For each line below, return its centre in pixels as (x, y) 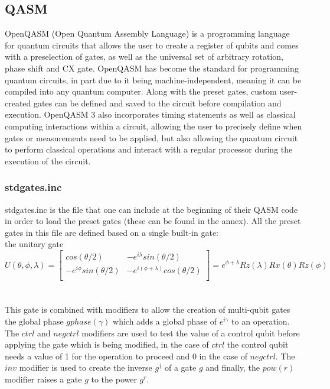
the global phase (34, 321)
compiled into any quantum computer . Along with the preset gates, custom (141, 91)
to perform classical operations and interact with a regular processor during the (149, 149)
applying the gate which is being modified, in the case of (107, 344)
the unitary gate (34, 244)
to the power (114, 379)
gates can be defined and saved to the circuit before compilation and (158, 103)
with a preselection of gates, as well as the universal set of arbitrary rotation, (144, 56)
